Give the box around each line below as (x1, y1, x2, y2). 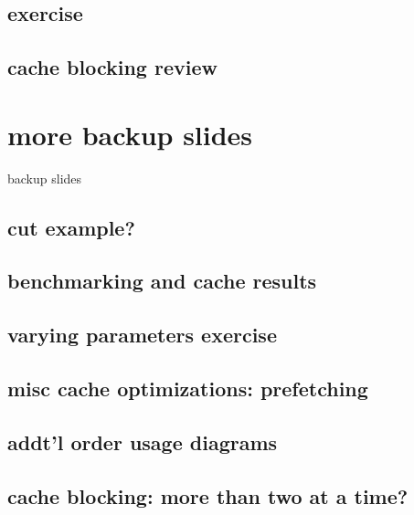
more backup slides (7, 115, 253, 152)
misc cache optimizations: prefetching (7, 374, 368, 403)
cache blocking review (7, 53, 218, 81)
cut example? (7, 213, 135, 241)
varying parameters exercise (7, 321, 277, 349)
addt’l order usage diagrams (7, 427, 278, 456)
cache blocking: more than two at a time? (7, 481, 409, 510)
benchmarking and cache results (7, 267, 317, 295)
